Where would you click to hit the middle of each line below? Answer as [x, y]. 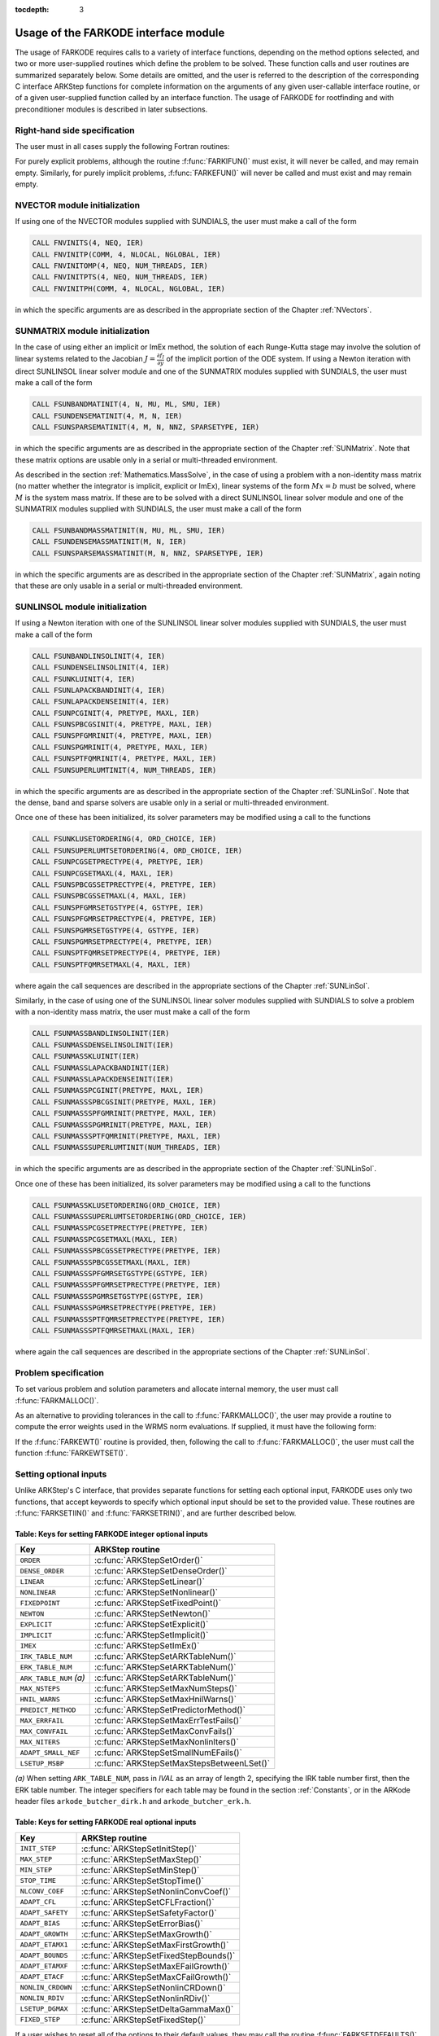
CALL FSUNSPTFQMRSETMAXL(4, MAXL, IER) [111, 964]
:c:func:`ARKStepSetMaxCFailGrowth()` [156, 1977]
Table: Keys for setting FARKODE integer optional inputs [112, 1534]
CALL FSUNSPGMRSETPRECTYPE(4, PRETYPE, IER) [122, 941]
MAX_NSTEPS [40, 1689]
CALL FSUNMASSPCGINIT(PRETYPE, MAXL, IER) [118, 1090]
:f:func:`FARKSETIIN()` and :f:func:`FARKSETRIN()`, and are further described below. [156, 1513]
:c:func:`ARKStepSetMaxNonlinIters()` [166, 1742]
